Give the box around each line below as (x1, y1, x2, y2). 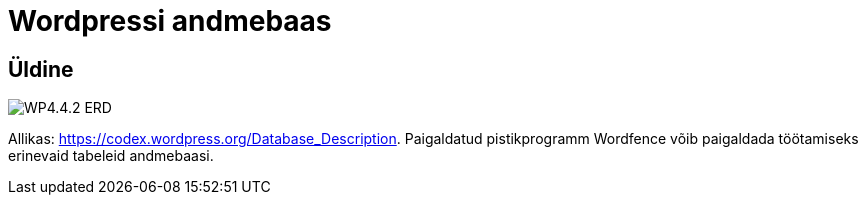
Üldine (8, 56, 74, 82)
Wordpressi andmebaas (8, 4, 332, 38)
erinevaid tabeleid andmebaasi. (8, 147, 214, 165)
